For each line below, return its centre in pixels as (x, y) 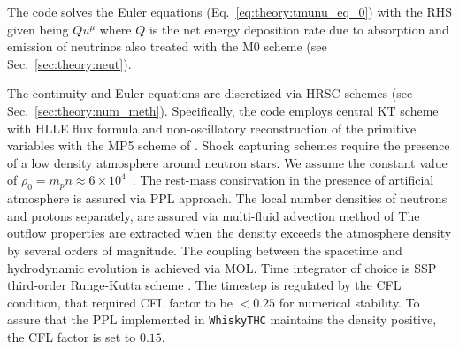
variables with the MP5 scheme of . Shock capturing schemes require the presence (229, 145)
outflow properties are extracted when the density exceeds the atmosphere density (229, 233)
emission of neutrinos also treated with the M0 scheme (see (167, 46)
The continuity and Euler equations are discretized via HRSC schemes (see (210, 93)
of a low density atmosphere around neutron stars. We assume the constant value (227, 162)
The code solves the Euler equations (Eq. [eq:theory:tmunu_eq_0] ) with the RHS (229, 11)
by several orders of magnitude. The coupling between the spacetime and (205, 250)
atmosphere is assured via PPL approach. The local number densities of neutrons (227, 198)
